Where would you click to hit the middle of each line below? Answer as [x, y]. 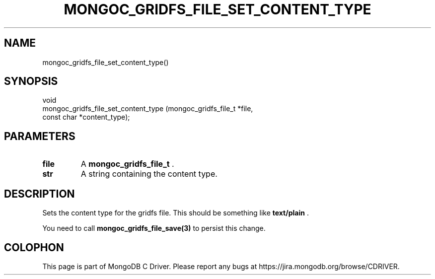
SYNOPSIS [31, 81]
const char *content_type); [86, 117]
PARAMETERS [40, 136]
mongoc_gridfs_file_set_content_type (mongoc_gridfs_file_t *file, [148, 109]
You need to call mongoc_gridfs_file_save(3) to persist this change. [154, 228]
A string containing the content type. [149, 174]
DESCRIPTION [39, 194]
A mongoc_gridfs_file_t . [127, 164]
